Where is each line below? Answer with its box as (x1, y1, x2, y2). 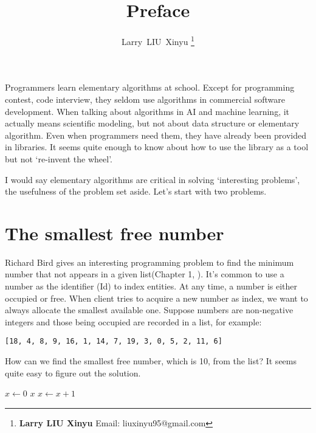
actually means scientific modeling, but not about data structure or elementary (5, 117, 300, 130)
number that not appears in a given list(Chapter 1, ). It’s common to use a (5, 268, 284, 280)
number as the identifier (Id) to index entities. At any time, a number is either (5, 280, 298, 293)
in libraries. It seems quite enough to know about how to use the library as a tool (5, 140, 309, 153)
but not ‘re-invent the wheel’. (5, 152, 112, 165)
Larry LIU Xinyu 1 (122, 33, 194, 47)
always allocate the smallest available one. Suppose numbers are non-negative (5, 303, 294, 316)
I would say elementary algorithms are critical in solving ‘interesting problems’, (5, 173, 300, 185)
